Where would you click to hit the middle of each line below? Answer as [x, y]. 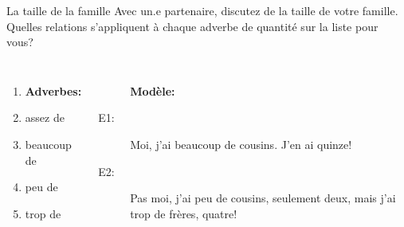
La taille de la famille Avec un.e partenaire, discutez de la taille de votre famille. [202, 10]
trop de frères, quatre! [184, 213]
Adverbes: [53, 90]
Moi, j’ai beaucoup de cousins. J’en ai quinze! [241, 144]
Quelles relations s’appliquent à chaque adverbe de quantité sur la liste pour [192, 26]
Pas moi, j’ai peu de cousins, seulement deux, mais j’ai [263, 198]
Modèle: [153, 90]
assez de [45, 117]
